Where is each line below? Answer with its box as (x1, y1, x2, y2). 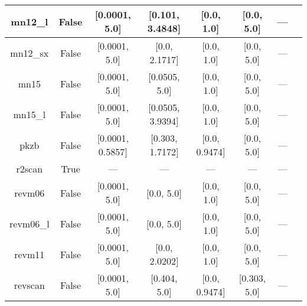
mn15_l (13, 107, 46, 121)
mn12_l (11, 14, 48, 28)
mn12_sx (10, 45, 49, 60)
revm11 (14, 247, 45, 261)
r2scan (16, 162, 43, 175)
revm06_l (9, 216, 50, 230)
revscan (14, 278, 45, 292)
